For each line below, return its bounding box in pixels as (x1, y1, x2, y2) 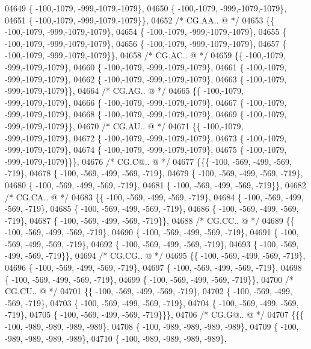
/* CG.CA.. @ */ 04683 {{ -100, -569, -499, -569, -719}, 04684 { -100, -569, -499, (5, 190, 304, 203)
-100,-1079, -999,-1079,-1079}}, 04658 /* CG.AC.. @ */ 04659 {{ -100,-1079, (5, 49, 286, 61)
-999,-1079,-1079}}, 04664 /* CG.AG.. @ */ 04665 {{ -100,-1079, (5, 84, 244, 97)
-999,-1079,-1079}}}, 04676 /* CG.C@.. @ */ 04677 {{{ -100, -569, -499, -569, (5, 155, 292, 167)
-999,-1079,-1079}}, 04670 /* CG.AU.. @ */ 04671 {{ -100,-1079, (5, 119, 244, 132)
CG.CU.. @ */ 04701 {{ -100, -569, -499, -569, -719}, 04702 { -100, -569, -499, (5, 285, 292, 297)
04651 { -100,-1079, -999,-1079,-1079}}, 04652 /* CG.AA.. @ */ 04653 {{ (5, 13, 275, 26)
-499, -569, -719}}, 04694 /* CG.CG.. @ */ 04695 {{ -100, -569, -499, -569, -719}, (5, 249, 306, 262)
